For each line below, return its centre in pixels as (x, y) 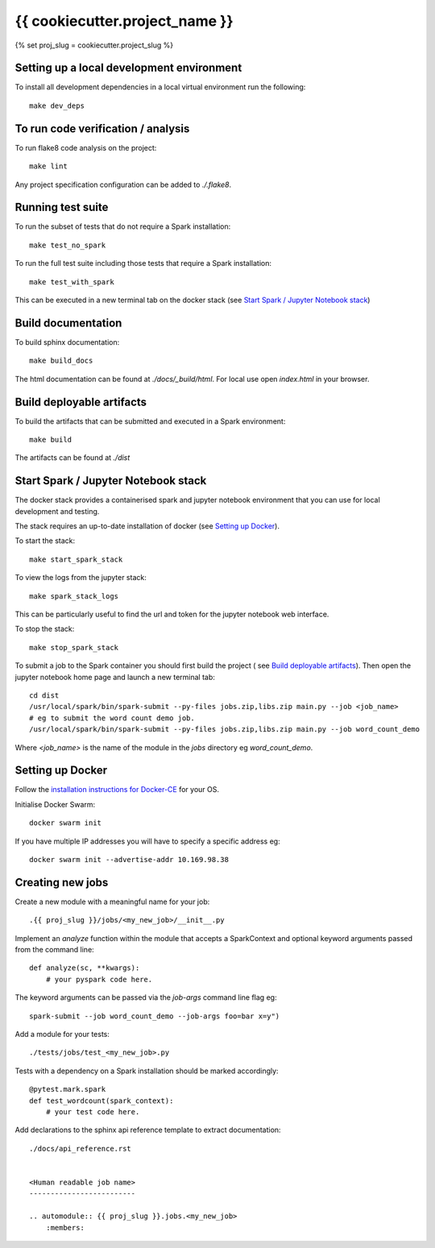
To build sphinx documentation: (67, 342)
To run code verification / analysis (102, 129)
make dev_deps (57, 106)
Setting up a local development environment (128, 68)
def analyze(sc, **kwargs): (85, 968)
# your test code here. (93, 1111)
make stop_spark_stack (74, 647)
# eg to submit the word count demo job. (112, 718)
